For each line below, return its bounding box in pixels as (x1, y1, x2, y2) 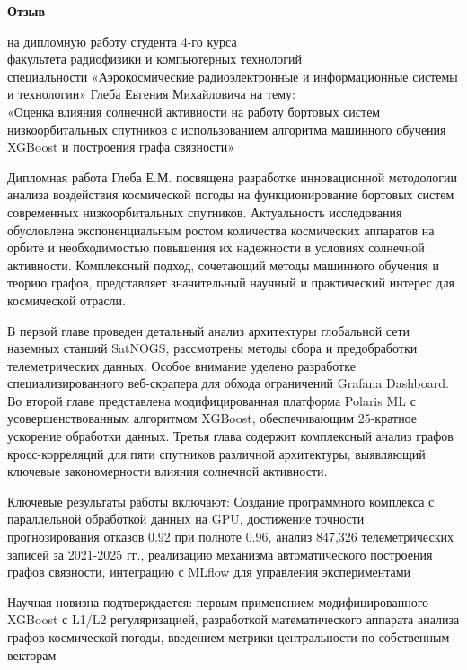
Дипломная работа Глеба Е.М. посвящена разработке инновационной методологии (7, 167, 458, 186)
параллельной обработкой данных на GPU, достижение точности (7, 509, 365, 528)
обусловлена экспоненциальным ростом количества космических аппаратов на (7, 220, 435, 239)
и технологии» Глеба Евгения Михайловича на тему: (7, 84, 295, 103)
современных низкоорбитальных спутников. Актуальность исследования (7, 202, 402, 221)
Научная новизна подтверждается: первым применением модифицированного (7, 592, 429, 611)
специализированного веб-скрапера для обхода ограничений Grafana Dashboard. (7, 374, 449, 392)
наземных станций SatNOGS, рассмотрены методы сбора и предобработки (7, 339, 418, 357)
